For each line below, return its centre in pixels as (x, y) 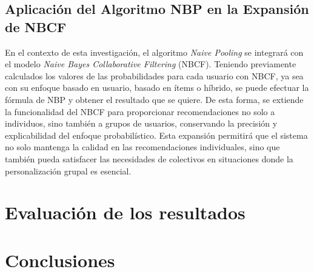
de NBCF (36, 26)
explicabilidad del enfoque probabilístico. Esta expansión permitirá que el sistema (156, 135)
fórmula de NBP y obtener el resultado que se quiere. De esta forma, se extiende (154, 99)
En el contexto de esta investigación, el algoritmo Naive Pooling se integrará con (154, 52)
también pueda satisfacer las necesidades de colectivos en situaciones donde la (149, 158)
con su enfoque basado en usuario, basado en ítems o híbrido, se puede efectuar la (157, 88)
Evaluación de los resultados (125, 212)
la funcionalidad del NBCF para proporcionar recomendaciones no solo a (140, 111)
